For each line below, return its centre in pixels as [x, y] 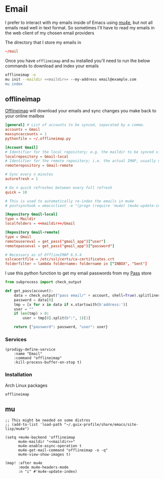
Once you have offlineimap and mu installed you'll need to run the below [78, 61]
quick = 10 [16, 192]
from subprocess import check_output [43, 282]
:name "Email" [28, 354]
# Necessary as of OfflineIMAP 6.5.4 [43, 255]
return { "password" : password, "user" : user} [61, 327]
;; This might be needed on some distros [48, 420]
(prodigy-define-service [30, 350]
